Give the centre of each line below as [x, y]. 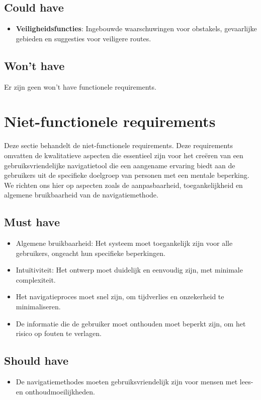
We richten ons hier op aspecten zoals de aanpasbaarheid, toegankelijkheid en [123, 185]
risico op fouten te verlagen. [59, 333]
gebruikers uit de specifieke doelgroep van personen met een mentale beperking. [127, 175]
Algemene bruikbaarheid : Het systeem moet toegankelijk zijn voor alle [124, 243]
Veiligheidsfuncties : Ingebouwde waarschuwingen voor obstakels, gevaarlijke [136, 28]
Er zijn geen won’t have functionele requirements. [80, 86]
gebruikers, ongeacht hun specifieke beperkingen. [91, 253]
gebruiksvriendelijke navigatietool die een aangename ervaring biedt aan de [120, 165]
